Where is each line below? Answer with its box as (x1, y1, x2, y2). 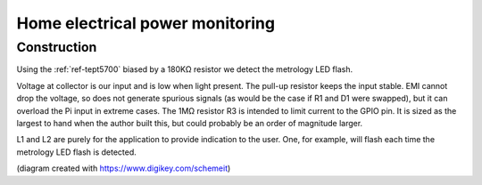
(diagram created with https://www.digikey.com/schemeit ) (16, 163, 231, 173)
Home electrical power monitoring (16, 13, 276, 33)
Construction (16, 39, 97, 55)
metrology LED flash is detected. (16, 147, 137, 157)
